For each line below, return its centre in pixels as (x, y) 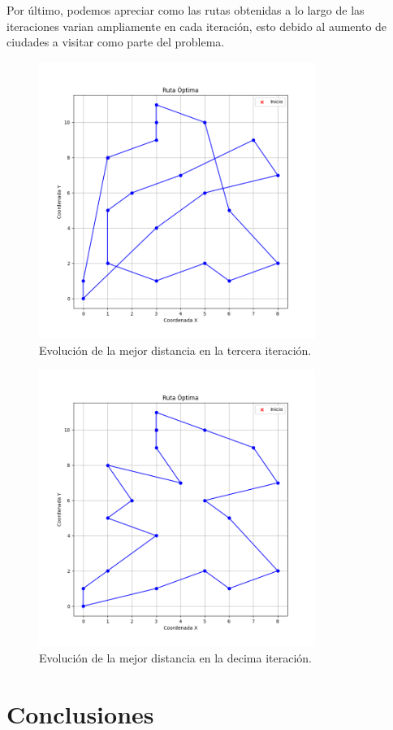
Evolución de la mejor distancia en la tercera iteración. (175, 350)
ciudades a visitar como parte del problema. (116, 42)
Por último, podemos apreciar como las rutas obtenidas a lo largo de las (186, 10)
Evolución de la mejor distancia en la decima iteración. (175, 657)
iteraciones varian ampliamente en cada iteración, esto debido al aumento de (197, 26)
